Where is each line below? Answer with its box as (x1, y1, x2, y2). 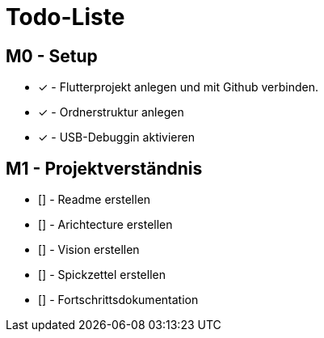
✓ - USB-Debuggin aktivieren (38, 130, 195, 145)
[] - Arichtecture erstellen (38, 218, 173, 232)
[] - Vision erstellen (38, 243, 140, 257)
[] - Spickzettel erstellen (38, 268, 166, 282)
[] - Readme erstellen (38, 192, 151, 207)
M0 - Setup (6, 45, 98, 66)
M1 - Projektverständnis (6, 158, 203, 179)
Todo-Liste (6, 3, 125, 31)
